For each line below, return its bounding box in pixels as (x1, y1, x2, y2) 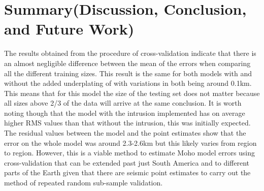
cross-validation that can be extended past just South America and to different (4, 157, 250, 168)
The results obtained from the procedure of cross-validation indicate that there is (4, 48, 256, 58)
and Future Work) (4, 18, 135, 39)
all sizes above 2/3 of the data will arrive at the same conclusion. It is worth (4, 98, 242, 108)
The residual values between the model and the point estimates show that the (4, 128, 246, 138)
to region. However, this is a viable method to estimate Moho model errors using (4, 147, 255, 158)
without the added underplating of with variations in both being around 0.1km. (4, 78, 252, 88)
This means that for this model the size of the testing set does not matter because (4, 87, 260, 98)
